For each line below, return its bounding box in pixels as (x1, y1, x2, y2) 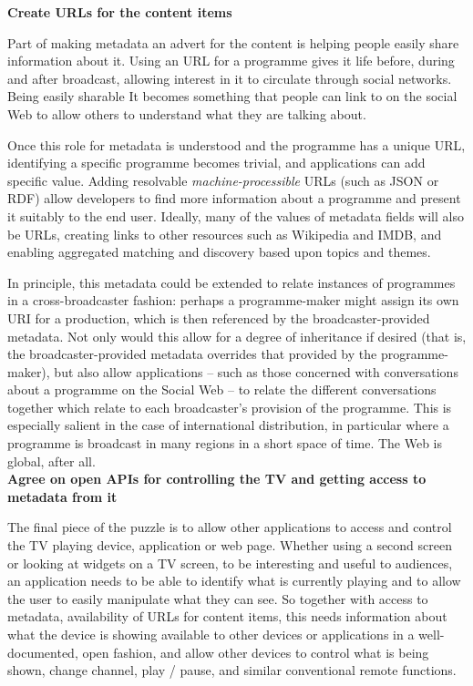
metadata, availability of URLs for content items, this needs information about (7, 607, 447, 626)
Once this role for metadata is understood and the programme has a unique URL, (7, 135, 466, 154)
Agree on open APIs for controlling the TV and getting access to (7, 469, 427, 488)
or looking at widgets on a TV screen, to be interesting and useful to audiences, (7, 553, 453, 572)
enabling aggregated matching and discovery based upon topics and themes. (7, 242, 431, 261)
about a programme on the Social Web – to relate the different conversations (7, 380, 437, 399)
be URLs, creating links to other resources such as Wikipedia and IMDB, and (7, 224, 442, 243)
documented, (7, 642, 78, 661)
